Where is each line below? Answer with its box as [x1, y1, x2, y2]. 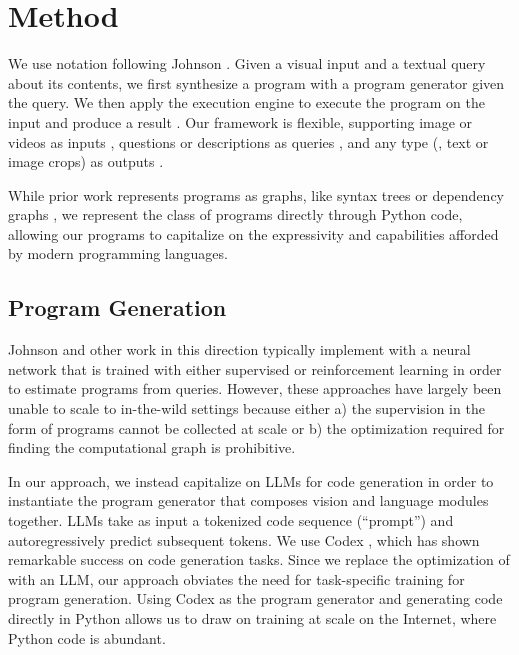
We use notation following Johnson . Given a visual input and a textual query [8, 53, 486, 74]
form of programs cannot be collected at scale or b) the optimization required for [8, 417, 505, 438]
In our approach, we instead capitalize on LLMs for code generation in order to [8, 470, 494, 491]
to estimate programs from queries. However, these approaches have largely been [8, 378, 502, 399]
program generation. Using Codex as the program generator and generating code [8, 588, 503, 609]
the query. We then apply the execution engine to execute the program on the [8, 92, 485, 113]
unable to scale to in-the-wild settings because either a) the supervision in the [8, 398, 485, 419]
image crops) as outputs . [8, 151, 164, 172]
